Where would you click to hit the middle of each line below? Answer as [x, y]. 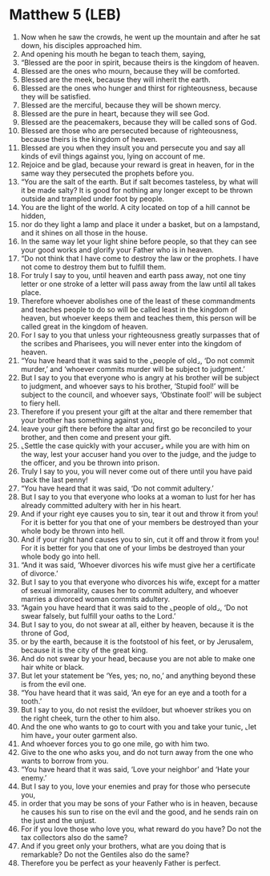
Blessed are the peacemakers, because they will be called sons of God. [139, 122]
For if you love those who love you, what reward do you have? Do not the [141, 829]
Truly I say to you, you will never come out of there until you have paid [137, 471]
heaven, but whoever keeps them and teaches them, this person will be [139, 317]
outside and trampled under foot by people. [93, 199]
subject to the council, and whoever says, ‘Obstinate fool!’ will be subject [141, 394]
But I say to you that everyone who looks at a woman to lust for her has [138, 497]
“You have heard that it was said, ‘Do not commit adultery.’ [117, 488]
